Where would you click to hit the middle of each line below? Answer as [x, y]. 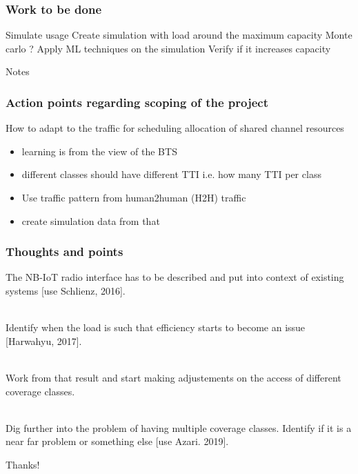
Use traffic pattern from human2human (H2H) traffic [134, 197]
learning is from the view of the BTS [99, 151]
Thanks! [23, 464]
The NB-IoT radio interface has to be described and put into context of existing [175, 277]
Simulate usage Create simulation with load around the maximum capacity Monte [179, 35]
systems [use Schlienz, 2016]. [66, 290]
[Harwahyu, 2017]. [44, 340]
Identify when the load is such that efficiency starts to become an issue [156, 327]
